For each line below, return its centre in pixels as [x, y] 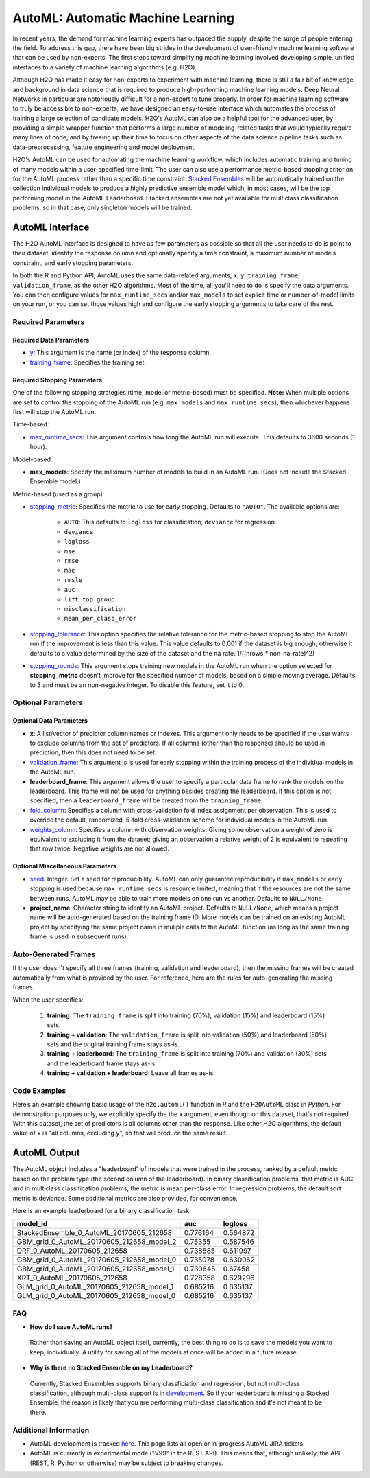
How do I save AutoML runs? [71, 1327]
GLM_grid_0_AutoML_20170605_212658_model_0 [96, 1296]
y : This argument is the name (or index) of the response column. [121, 353]
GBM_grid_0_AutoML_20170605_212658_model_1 [96, 1269]
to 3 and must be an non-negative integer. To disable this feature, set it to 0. [137, 685]
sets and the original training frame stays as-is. [113, 1044]
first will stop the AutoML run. [54, 411]
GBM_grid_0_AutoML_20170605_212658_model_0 [97, 1260]
